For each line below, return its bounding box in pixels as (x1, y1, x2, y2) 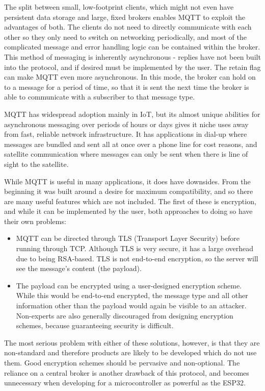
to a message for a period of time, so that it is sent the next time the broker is (4, 81, 249, 92)
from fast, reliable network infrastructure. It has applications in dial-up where (4, 129, 247, 139)
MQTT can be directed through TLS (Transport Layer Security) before (16, 233, 240, 243)
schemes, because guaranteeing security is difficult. (16, 320, 174, 331)
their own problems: (4, 215, 66, 226)
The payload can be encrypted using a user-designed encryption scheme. (16, 280, 242, 290)
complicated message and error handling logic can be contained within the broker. (4, 41, 260, 52)
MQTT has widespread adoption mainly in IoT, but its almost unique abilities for (4, 108, 260, 119)
